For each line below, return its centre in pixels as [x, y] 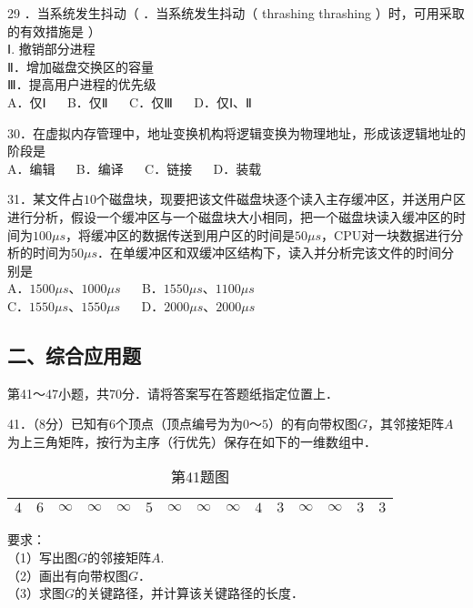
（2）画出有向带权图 [68, 575]
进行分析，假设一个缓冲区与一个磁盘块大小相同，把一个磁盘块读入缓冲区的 [230, 216]
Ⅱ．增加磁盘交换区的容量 [81, 66]
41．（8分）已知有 [58, 424]
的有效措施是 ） [54, 30]
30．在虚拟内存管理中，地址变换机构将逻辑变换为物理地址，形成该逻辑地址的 [236, 132]
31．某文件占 [45, 199]
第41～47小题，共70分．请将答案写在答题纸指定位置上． [173, 393]
